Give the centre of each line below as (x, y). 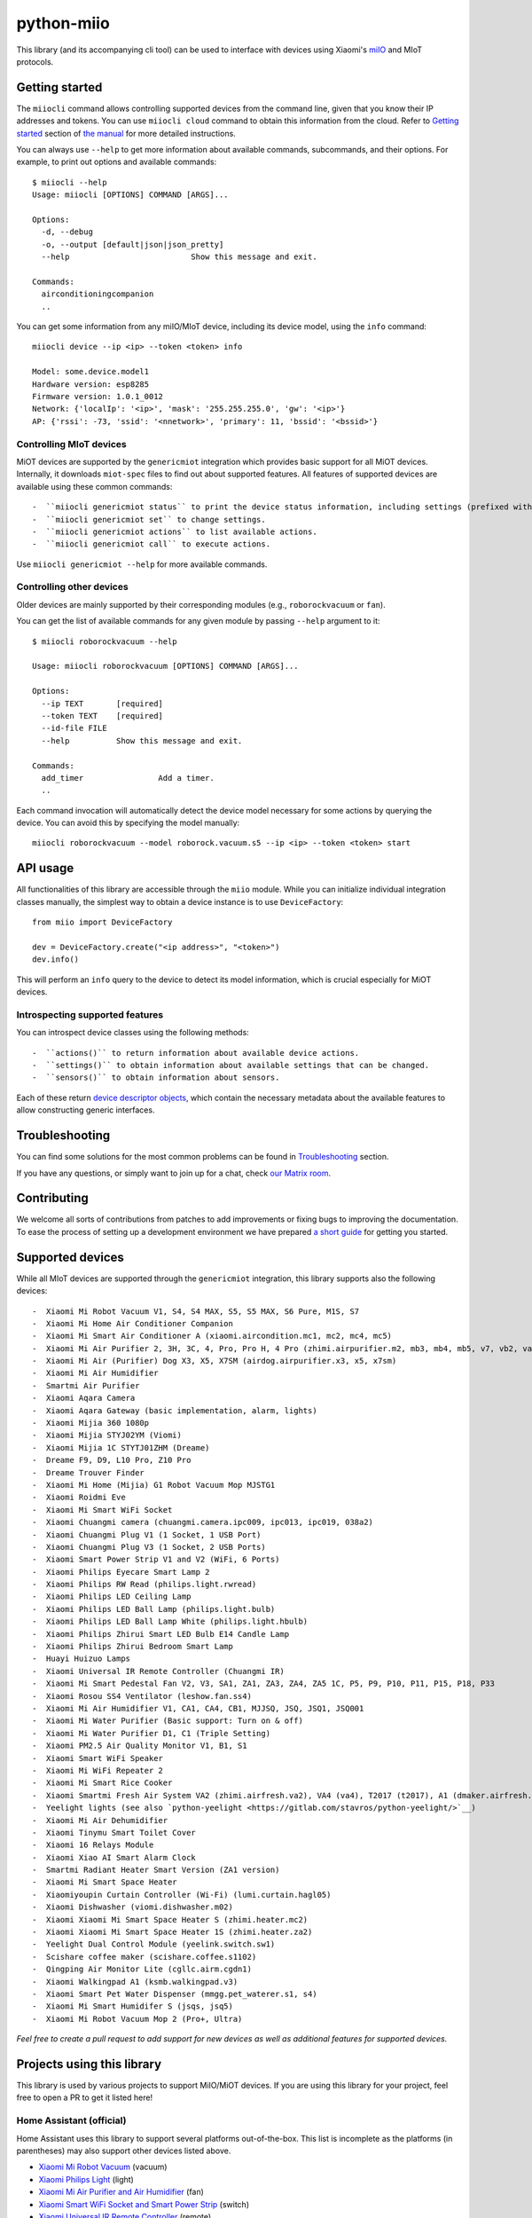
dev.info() (56, 960)
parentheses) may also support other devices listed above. (124, 2151)
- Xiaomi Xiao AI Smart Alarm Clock (114, 1857)
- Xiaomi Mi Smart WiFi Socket (102, 1510)
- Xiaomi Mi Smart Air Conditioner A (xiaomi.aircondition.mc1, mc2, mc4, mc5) (212, 1336)
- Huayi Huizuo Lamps (82, 1659)
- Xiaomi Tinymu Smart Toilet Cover (114, 1833)
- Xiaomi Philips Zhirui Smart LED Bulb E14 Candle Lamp (161, 1634)
